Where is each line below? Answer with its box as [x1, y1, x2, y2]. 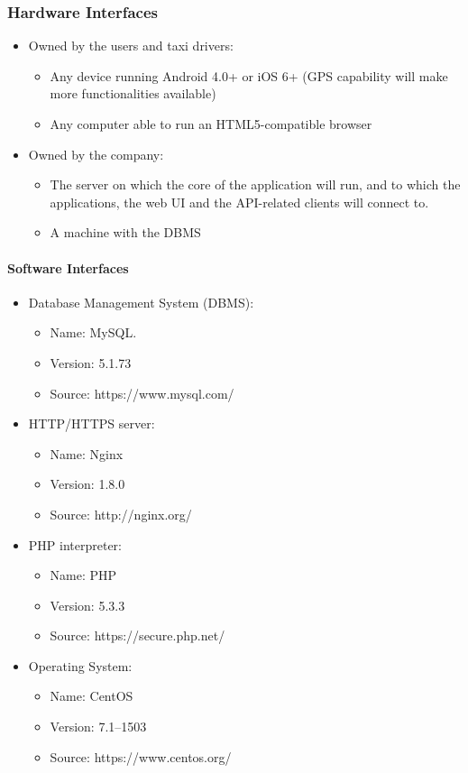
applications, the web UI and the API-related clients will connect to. [50, 192, 429, 211]
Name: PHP [50, 566, 117, 584]
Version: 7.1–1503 [50, 717, 147, 736]
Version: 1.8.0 [50, 474, 125, 493]
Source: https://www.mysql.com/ [50, 383, 234, 402]
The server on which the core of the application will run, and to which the [50, 175, 461, 194]
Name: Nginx [50, 444, 124, 463]
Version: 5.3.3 [50, 595, 125, 614]
